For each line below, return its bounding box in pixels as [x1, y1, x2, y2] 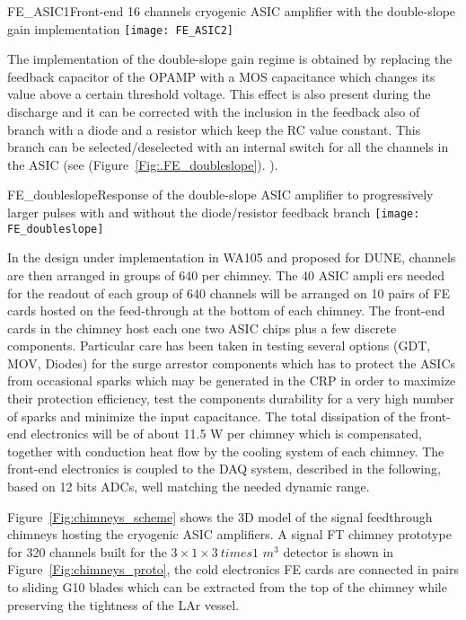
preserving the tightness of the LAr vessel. [7, 595, 240, 614]
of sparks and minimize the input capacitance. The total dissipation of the [7, 406, 416, 425]
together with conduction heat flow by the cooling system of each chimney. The [7, 441, 444, 460]
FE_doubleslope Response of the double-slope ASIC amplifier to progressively [7, 185, 434, 204]
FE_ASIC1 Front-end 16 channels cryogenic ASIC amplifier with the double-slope [7, 2, 456, 20]
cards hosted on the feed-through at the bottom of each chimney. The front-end [7, 301, 445, 320]
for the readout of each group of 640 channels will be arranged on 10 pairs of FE [7, 283, 451, 302]
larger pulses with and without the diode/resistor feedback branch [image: [7, 203, 420, 221]
